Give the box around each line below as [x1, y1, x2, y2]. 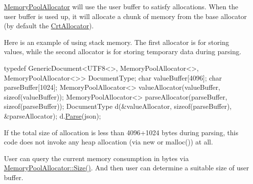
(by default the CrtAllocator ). [4, 20, 94, 31]
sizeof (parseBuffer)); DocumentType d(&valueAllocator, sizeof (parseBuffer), [4, 101, 232, 111]
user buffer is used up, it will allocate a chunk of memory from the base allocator [4, 11, 247, 21]
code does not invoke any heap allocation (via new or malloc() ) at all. [4, 137, 213, 147]
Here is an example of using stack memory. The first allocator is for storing [4, 37, 229, 47]
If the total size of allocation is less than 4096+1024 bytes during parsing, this [4, 127, 238, 137]
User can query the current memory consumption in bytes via [4, 153, 189, 163]
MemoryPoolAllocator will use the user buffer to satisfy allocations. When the [4, 1, 238, 11]
